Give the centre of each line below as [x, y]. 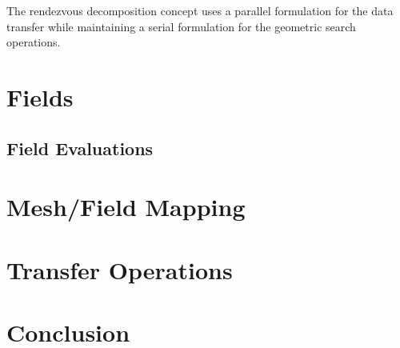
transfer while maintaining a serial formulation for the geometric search [181, 26]
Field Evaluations [80, 148]
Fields [40, 96]
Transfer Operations [120, 269]
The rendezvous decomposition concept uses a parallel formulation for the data [200, 10]
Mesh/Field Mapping [126, 207]
